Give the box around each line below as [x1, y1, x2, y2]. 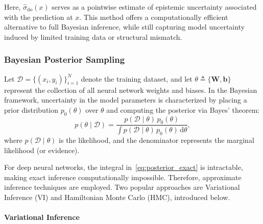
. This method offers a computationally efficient [79, 11, 228, 22]
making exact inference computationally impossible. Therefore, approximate [4, 171, 242, 182]
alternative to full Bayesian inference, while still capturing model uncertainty [4, 21, 245, 32]
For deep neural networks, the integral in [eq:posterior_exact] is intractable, [4, 162, 243, 172]
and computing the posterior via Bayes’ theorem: [106, 104, 260, 115]
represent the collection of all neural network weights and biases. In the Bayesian [4, 84, 257, 95]
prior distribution [4, 104, 59, 115]
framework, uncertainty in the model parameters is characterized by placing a [4, 94, 247, 105]
